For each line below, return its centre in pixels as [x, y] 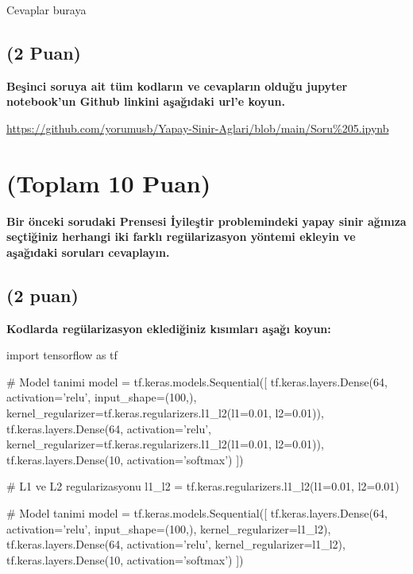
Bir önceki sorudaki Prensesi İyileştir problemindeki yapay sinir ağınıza [206, 221]
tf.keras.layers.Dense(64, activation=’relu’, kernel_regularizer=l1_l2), [176, 544]
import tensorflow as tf [62, 355]
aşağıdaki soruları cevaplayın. [88, 252]
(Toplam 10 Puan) [109, 182]
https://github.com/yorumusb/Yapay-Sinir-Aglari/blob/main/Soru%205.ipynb [198, 128]
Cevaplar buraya [46, 10]
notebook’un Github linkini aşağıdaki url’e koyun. [146, 101]
